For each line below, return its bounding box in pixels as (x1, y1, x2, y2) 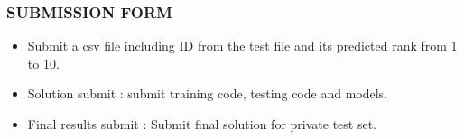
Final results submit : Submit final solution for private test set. (27, 115, 376, 133)
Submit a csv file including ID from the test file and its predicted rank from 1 (27, 36, 458, 55)
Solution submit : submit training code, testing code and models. (27, 84, 388, 103)
